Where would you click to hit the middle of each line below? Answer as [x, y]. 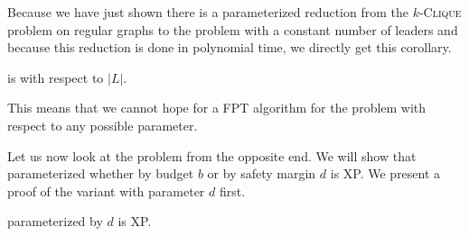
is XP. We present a [385, 173]
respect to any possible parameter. [103, 125]
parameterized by [55, 221]
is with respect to [56, 77]
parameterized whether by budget [101, 173]
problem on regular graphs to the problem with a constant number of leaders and [233, 29]
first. [232, 191]
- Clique [440, 12]
